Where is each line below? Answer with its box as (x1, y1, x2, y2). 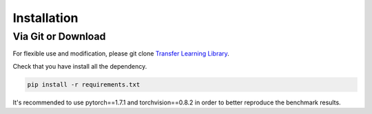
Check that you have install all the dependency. (12, 62, 147, 70)
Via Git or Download (12, 30, 106, 43)
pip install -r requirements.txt (27, 80, 141, 89)
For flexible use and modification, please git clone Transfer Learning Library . (12, 49, 230, 58)
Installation (12, 10, 79, 25)
